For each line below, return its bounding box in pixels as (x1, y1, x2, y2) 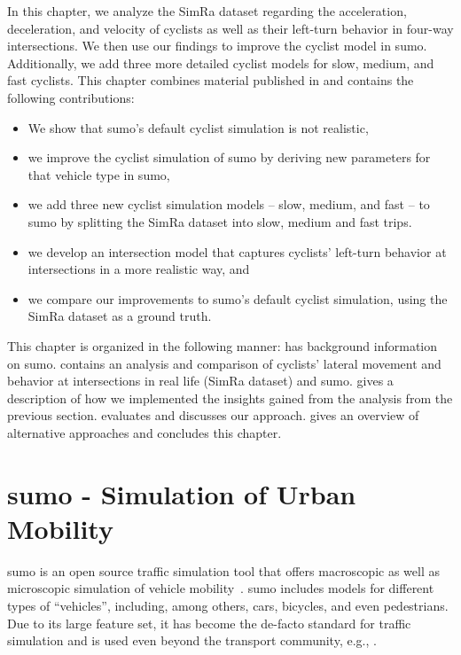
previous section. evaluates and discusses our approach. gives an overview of (7, 406, 419, 425)
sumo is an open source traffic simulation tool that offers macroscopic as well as (7, 561, 440, 580)
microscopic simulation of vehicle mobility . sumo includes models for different (7, 579, 434, 597)
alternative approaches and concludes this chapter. (7, 423, 282, 441)
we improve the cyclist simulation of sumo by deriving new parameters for (27, 148, 431, 167)
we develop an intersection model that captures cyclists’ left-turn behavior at (27, 242, 447, 261)
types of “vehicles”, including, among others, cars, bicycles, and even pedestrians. (7, 596, 449, 614)
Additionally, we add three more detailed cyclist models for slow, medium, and (7, 53, 434, 72)
